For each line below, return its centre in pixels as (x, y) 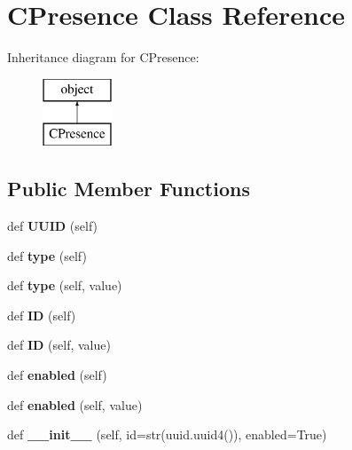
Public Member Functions (129, 189)
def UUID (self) (53, 226)
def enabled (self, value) (75, 404)
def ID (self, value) (59, 345)
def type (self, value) (65, 285)
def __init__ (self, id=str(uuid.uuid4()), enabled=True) (167, 434)
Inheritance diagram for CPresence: (103, 57)
